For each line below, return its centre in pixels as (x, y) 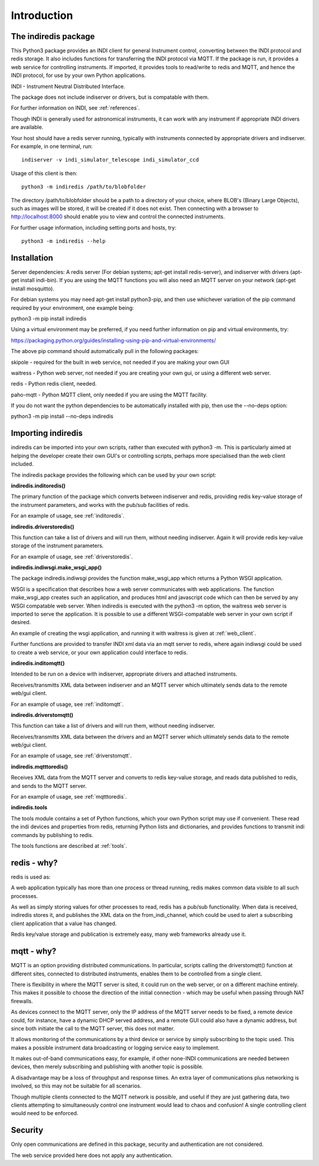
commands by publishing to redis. (52, 835)
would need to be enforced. (45, 1113)
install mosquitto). (32, 288)
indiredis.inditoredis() (38, 486)
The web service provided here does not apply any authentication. (92, 1155)
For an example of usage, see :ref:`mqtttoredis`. (69, 797)
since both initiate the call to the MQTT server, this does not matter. (93, 1028)
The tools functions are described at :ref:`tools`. (69, 846)
